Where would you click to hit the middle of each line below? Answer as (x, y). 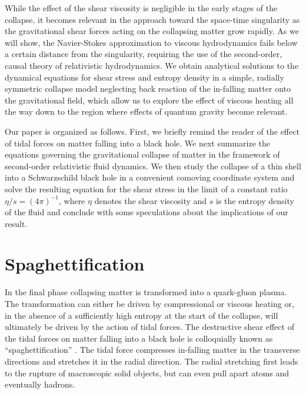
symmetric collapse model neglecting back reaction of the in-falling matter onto (148, 89)
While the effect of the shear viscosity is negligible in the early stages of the (141, 8)
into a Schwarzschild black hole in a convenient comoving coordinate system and (150, 177)
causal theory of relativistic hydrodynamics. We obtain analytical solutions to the (152, 65)
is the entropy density (255, 200)
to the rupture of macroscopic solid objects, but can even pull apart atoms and (147, 373)
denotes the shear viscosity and (151, 200)
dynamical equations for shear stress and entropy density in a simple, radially (144, 77)
